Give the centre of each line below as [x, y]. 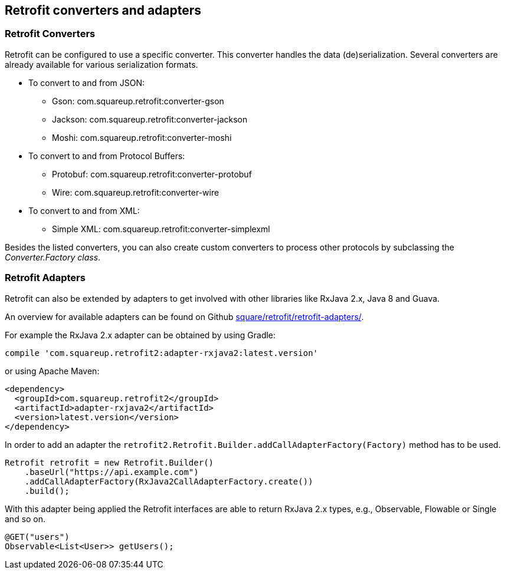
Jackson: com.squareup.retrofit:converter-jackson [150, 119]
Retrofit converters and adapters [103, 10]
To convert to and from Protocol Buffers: [107, 156]
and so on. [25, 519]
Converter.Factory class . [53, 257]
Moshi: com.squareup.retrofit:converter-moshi [142, 137]
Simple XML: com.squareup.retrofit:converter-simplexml [161, 229]
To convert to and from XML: [84, 210]
